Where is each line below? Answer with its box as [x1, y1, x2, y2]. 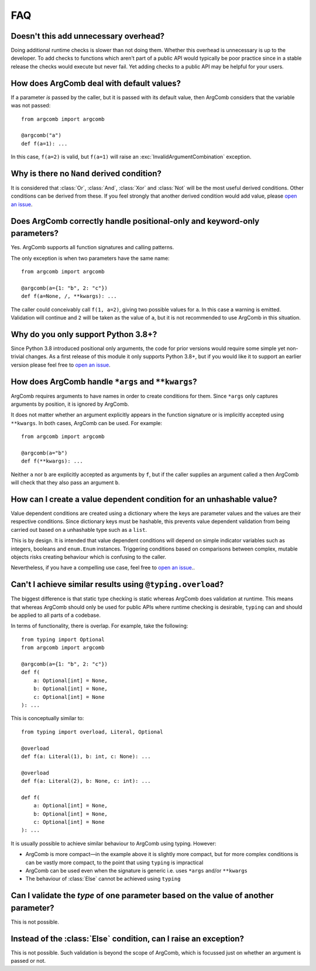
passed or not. [11, 958, 46, 965]
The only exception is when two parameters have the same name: [11, 254, 170, 262]
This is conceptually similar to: [11, 715, 84, 722]
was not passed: [11, 102, 51, 109]
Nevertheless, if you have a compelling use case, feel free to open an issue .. [11, 564, 195, 571]
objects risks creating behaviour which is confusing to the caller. [11, 553, 167, 560]
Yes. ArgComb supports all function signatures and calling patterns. [11, 244, 174, 251]
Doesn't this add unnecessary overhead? [11, 31, 165, 41]
